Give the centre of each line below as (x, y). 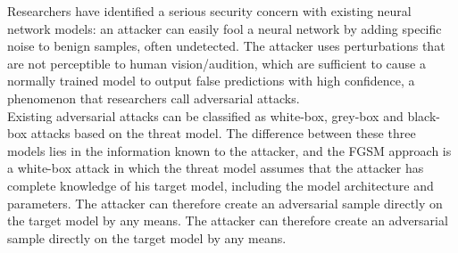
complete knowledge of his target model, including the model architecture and (221, 185)
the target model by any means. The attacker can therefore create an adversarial (228, 220)
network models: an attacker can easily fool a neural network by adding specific (225, 28)
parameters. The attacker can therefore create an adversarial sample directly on (225, 203)
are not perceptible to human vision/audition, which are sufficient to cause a (217, 63)
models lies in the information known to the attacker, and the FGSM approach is (229, 150)
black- (424, 115)
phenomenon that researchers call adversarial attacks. (154, 98)
